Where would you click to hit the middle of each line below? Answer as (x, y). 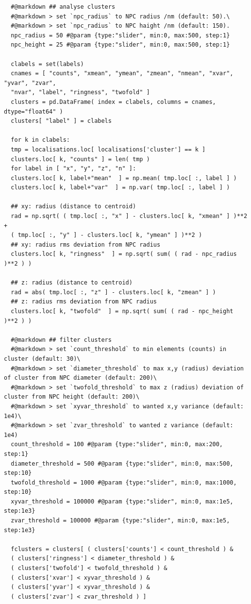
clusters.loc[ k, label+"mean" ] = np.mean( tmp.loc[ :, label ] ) (124, 178)
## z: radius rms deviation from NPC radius (84, 302)
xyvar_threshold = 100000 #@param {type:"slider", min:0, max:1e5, (122, 501)
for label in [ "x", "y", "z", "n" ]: (74, 169)
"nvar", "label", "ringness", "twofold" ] (80, 92)
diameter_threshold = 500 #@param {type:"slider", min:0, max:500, (122, 463)
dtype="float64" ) (33, 111)
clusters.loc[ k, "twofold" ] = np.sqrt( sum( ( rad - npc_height (122, 311)
